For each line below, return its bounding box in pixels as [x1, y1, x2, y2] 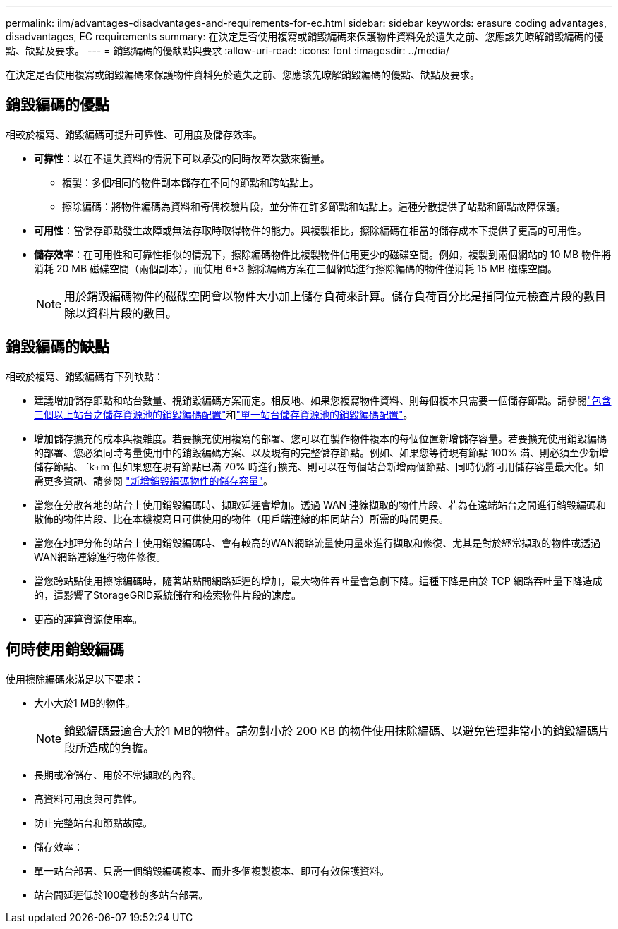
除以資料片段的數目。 [64, 305, 178, 320]
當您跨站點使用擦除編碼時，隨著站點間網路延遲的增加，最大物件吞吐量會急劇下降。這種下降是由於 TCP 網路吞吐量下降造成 [34, 574, 602, 587]
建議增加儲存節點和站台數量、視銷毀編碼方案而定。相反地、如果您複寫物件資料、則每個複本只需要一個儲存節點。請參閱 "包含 [34, 394, 612, 406]
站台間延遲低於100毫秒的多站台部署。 [34, 888, 209, 901]
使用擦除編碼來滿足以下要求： [6, 672, 144, 685]
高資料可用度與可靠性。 [34, 792, 143, 805]
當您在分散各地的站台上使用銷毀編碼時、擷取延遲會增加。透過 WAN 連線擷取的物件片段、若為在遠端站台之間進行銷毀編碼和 [34, 498, 607, 511]
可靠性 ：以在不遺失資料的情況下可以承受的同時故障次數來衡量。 [34, 152, 330, 164]
